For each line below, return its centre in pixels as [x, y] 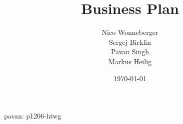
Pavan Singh [130, 52]
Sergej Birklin [130, 42]
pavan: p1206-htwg [33, 116]
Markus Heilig [130, 61]
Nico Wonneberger [130, 32]
